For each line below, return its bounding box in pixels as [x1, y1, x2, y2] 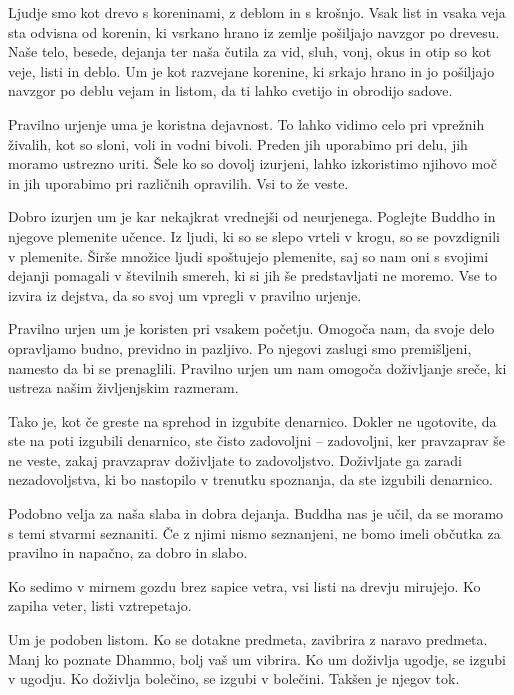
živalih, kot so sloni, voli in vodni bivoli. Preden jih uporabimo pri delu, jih [8, 133, 468, 154]
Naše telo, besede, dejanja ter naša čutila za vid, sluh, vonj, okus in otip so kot [8, 41, 492, 62]
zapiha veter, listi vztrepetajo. [8, 595, 192, 616]
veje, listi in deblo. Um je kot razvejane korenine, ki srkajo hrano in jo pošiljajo [8, 60, 495, 81]
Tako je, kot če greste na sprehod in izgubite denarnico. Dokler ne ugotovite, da [8, 410, 497, 431]
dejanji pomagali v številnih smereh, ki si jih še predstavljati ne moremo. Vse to [8, 265, 498, 286]
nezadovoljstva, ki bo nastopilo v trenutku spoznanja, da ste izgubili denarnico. [8, 469, 493, 490]
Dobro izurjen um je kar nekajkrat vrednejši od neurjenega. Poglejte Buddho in [8, 206, 496, 227]
